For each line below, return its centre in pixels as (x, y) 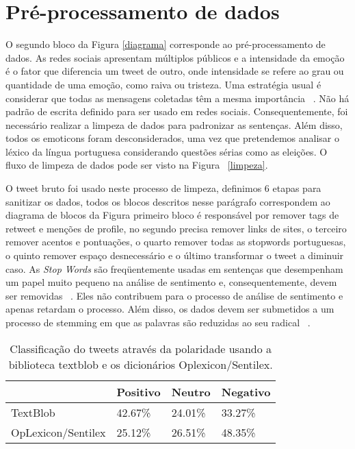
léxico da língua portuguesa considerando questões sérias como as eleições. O (167, 151)
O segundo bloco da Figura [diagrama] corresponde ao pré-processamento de (166, 44)
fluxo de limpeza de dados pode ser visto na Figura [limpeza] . (137, 165)
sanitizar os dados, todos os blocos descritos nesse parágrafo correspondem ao (168, 201)
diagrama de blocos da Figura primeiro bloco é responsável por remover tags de (172, 215)
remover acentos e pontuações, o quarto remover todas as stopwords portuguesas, (176, 242)
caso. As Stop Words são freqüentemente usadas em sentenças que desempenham (174, 268)
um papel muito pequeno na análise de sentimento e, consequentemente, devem (171, 282)
